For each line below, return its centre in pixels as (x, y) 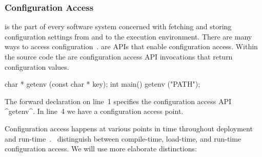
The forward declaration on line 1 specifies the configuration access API (118, 101)
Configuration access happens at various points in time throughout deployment (129, 128)
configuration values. (37, 66)
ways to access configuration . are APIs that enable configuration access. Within (131, 46)
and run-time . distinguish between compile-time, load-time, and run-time (123, 138)
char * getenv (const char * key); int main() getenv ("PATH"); (103, 84)
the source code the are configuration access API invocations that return (119, 56)
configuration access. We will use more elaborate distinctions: (101, 149)
